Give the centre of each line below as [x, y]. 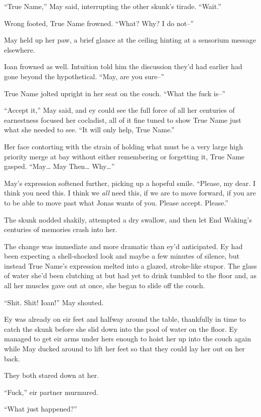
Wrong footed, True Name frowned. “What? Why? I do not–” [99, 23]
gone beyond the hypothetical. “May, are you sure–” [84, 76]
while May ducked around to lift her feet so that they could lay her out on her [124, 349]
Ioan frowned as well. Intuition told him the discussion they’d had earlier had [123, 66]
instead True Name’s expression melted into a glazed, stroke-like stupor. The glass [130, 265]
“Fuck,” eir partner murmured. [51, 392]
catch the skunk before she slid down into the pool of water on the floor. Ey [121, 329]
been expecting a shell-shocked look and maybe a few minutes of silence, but [122, 256]
